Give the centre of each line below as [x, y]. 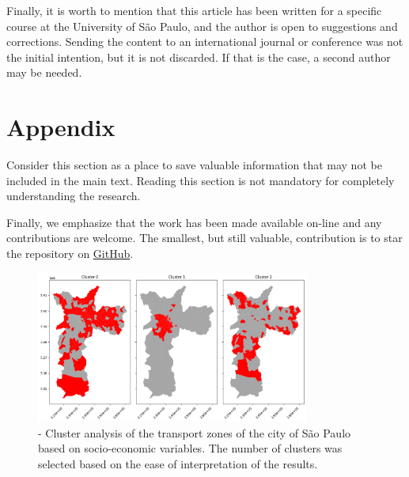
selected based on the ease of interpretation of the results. [178, 463]
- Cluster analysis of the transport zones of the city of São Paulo [195, 432]
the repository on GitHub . [70, 254]
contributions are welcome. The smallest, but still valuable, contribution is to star [204, 238]
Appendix [61, 127]
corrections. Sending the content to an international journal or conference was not [205, 42]
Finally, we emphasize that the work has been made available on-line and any [194, 222]
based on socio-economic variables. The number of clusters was [190, 448]
